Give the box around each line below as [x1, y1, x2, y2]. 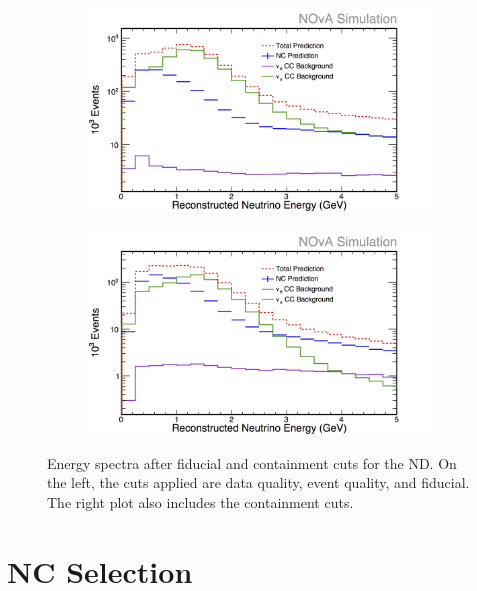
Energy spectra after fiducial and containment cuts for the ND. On [47, 452, 457, 473]
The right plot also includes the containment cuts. [47, 491, 354, 512]
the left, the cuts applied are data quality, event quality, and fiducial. [47, 472, 470, 493]
